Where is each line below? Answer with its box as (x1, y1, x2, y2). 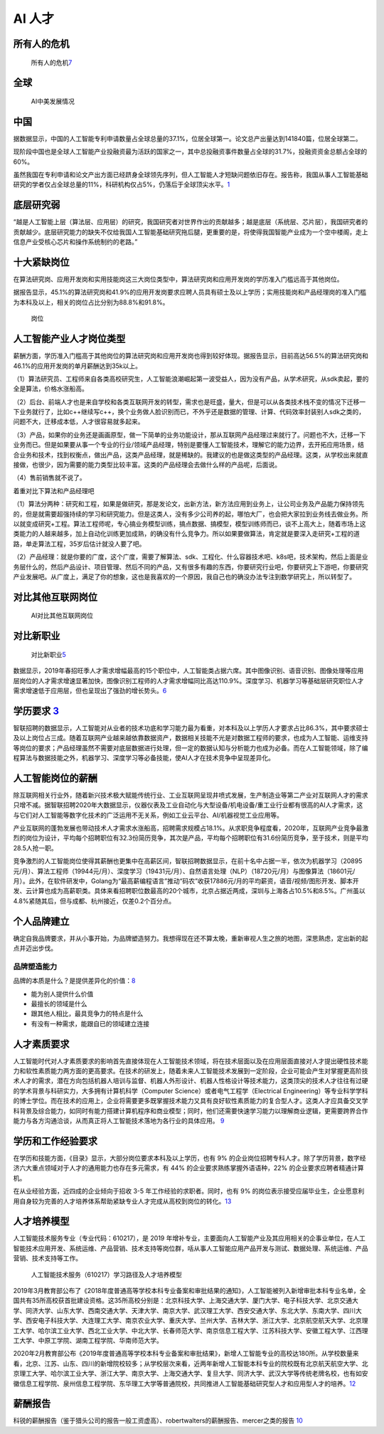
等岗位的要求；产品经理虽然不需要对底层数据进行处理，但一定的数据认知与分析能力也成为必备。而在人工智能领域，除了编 (13, 744, 368, 752)
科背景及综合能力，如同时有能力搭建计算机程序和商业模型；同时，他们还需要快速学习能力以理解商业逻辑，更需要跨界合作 (13, 1107, 368, 1115)
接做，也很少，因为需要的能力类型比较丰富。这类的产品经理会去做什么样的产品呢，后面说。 (13, 460, 281, 469)
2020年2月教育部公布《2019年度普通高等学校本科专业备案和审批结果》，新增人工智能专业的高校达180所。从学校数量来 (13, 1349, 359, 1358)
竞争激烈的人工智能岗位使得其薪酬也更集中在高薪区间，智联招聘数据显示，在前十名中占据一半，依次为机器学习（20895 (13, 857, 363, 865)
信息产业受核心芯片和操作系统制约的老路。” (13, 238, 138, 246)
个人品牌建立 (13, 915, 70, 927)
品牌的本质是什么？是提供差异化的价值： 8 (13, 976, 136, 985)
